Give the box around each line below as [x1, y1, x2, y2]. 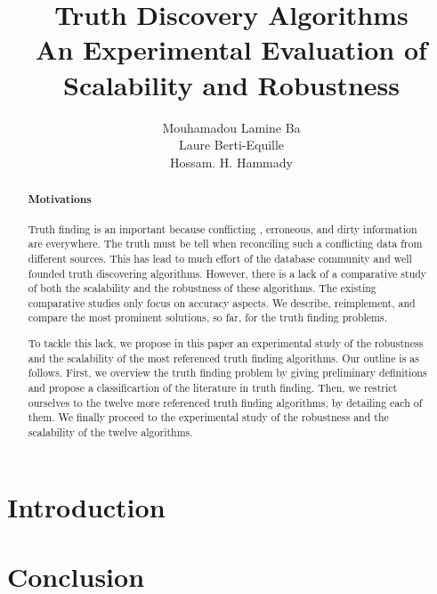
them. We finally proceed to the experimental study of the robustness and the [28, 410, 389, 425]
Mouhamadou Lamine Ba [162, 118, 301, 136]
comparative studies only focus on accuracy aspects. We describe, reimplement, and [28, 295, 416, 310]
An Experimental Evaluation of [36, 31, 427, 68]
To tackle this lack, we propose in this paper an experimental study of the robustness [28, 336, 424, 351]
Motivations [28, 191, 92, 207]
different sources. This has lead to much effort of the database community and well [28, 250, 412, 265]
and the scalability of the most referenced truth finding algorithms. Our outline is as [28, 350, 419, 365]
